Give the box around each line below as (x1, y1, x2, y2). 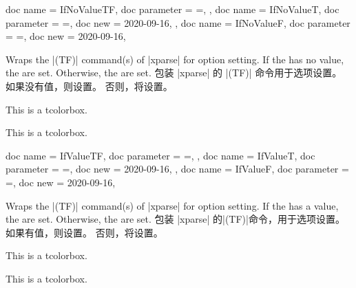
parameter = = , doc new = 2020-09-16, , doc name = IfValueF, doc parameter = (6, 162, 349, 176)
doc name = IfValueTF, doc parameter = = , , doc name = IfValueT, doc (6, 148, 315, 162)
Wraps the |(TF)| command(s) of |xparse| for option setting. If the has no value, (6, 52, 344, 66)
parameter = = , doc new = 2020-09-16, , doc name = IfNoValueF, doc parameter (6, 15, 350, 30)
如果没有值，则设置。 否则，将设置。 (6, 78, 173, 93)
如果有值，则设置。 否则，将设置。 (6, 225, 163, 239)
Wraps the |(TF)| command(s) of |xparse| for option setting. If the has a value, (6, 198, 339, 212)
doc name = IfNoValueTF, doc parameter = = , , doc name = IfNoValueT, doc (6, 2, 339, 16)
